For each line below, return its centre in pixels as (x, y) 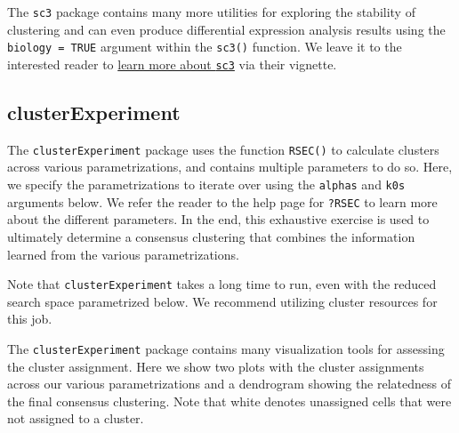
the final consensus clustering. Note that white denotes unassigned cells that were (229, 401)
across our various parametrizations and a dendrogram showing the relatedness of (229, 384)
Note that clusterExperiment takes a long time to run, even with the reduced (222, 284)
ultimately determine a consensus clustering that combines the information (211, 236)
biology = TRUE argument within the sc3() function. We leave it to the (205, 47)
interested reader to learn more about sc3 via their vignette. (172, 64)
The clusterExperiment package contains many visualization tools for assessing (226, 348)
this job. (30, 319)
